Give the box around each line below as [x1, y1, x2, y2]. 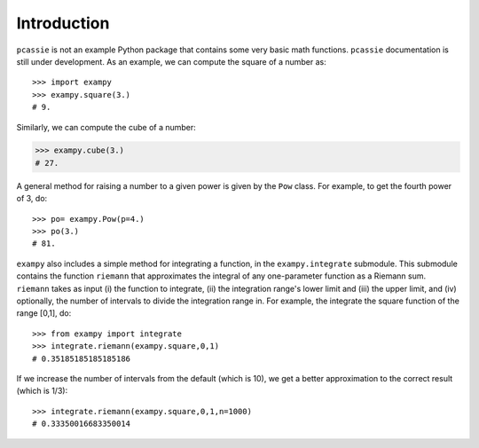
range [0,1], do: [16, 308, 72, 318]
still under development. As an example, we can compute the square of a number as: [16, 56, 327, 67]
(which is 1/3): [16, 386, 68, 397]
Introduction [16, 13, 110, 33]
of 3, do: [16, 193, 48, 204]
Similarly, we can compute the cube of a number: [16, 122, 197, 132]
